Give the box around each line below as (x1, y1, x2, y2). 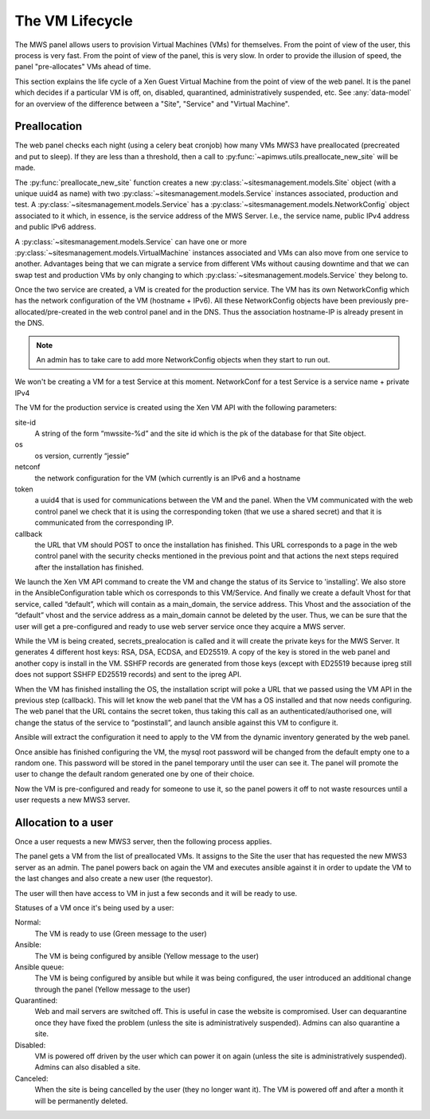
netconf (14, 462, 41, 471)
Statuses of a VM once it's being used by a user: (14, 902, 174, 912)
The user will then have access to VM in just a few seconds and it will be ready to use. (14, 888, 298, 898)
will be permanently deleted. (34, 1096, 128, 1105)
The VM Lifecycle (14, 12, 133, 29)
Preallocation (14, 119, 83, 133)
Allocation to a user (14, 816, 114, 829)
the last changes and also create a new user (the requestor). (14, 874, 213, 883)
